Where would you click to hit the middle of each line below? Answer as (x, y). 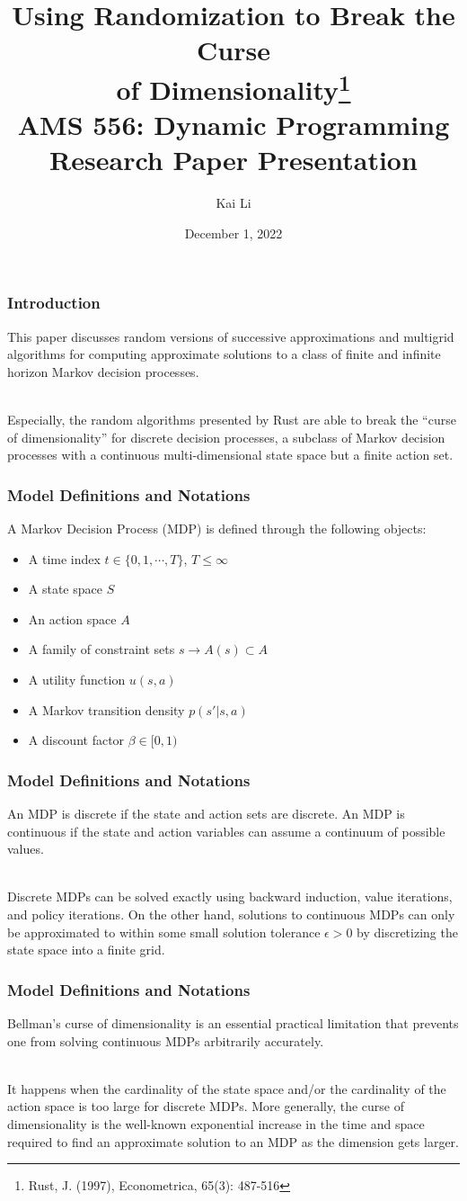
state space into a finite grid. (86, 950)
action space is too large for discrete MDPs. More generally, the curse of (206, 1106)
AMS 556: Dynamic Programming (233, 125)
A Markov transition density (106, 709)
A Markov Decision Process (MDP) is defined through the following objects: (217, 529)
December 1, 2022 (233, 233)
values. (26, 849)
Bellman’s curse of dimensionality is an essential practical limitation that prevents (233, 1023)
